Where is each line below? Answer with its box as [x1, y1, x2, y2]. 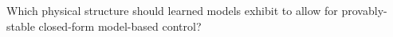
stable [6, 17, 35, 34]
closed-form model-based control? [38, 17, 202, 34]
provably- [341, 2, 387, 18]
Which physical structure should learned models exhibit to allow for [6, 2, 338, 18]
